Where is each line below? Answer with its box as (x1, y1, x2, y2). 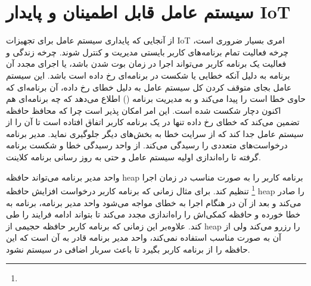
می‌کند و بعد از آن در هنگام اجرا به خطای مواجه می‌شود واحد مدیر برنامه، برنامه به (6, 196, 301, 209)
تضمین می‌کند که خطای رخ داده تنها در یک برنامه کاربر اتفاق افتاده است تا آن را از (6, 116, 300, 128)
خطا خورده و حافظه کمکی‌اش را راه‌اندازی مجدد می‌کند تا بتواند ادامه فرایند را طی (6, 208, 301, 220)
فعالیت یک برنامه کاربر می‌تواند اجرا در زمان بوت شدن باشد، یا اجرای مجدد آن (6, 57, 287, 70)
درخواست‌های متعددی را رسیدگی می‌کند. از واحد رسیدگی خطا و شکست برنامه (6, 139, 288, 151)
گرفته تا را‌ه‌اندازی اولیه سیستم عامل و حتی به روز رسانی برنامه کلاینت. (6, 151, 261, 163)
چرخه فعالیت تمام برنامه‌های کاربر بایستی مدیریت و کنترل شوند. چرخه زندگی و (6, 45, 289, 58)
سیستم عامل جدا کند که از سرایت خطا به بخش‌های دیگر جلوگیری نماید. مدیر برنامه (6, 127, 304, 139)
